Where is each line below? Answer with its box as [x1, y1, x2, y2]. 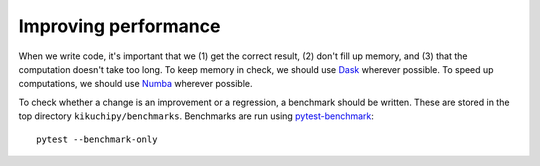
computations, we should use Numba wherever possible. [18, 78, 254, 90]
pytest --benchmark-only [36, 133, 158, 145]
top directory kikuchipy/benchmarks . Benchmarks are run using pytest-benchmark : [18, 110, 375, 122]
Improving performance [18, 15, 221, 37]
